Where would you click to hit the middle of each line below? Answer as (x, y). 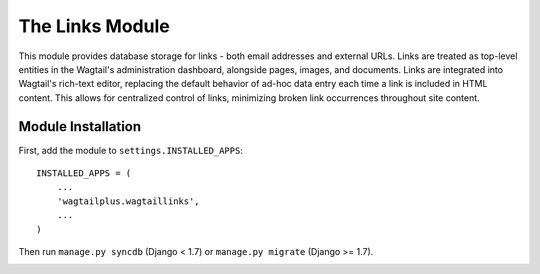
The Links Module (94, 26)
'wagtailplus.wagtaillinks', (128, 201)
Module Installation (80, 126)
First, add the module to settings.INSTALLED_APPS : (131, 150)
